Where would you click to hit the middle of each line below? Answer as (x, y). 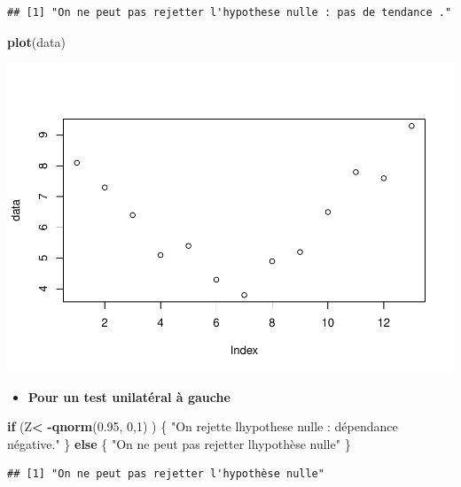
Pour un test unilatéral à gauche (129, 396)
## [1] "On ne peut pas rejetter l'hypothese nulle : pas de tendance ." (230, 12)
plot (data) (36, 41)
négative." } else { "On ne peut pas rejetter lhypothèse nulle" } (179, 443)
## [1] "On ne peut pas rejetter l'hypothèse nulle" (166, 474)
